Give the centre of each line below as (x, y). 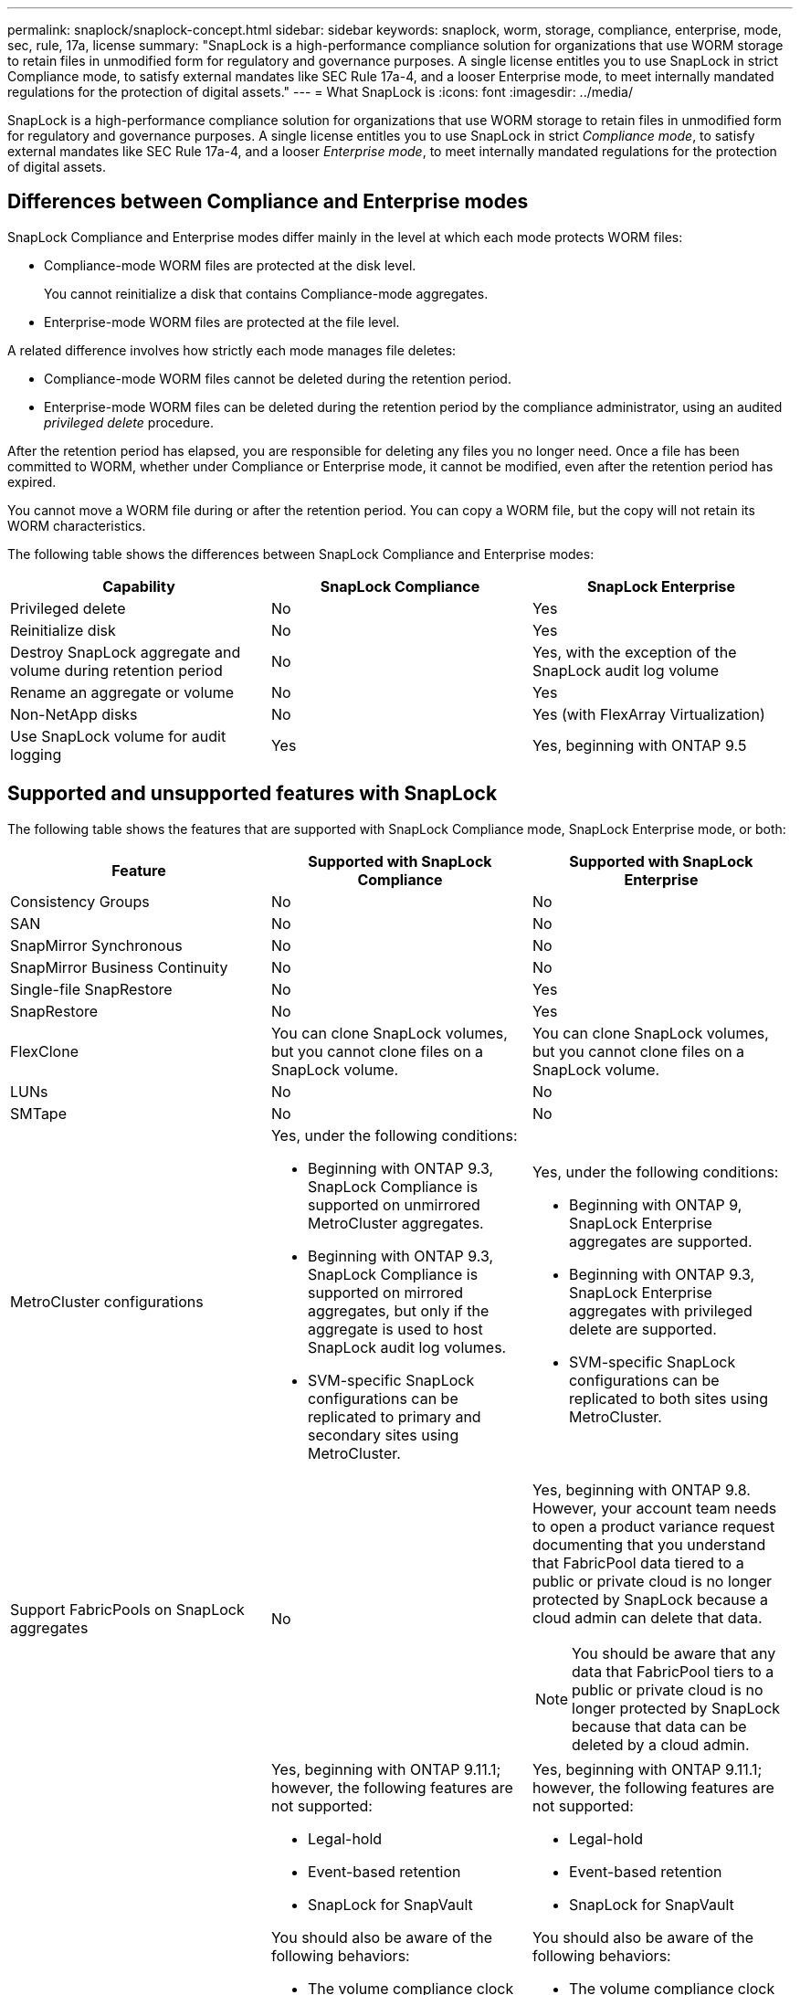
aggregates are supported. (660, 1241)
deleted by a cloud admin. (661, 1744)
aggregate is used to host (395, 1329)
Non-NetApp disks (74, 714)
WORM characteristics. (77, 525)
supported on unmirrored (394, 1204)
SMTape (38, 1113)
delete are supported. (642, 1329)
